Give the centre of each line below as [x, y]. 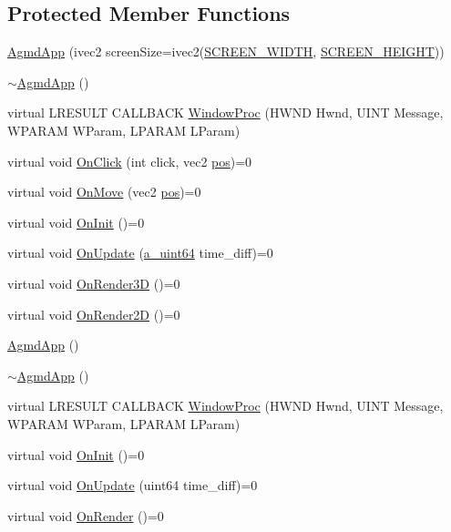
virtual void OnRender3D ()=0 [94, 283]
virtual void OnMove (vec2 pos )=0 [104, 192]
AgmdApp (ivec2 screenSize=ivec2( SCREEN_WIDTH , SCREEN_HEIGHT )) [226, 51]
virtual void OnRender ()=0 [86, 515]
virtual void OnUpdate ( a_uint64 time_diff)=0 [140, 253]
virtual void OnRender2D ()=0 [94, 314]
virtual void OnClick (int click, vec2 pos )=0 [130, 161]
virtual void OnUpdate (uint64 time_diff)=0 [133, 485]
